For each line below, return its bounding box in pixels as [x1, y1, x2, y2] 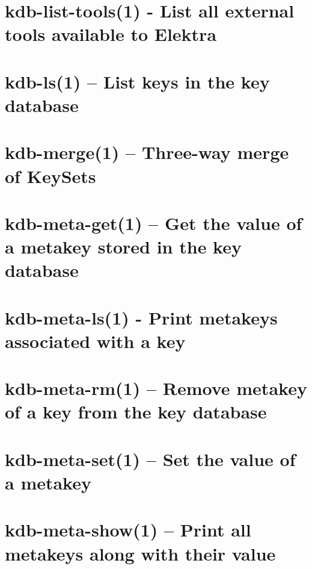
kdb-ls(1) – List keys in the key [5, 69, 270, 93]
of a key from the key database [5, 399, 267, 424]
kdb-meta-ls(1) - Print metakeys [5, 305, 278, 329]
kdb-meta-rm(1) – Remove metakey [5, 376, 307, 400]
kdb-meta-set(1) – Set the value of [5, 446, 296, 471]
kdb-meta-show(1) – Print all [5, 517, 251, 542]
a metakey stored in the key [5, 234, 242, 259]
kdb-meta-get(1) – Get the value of [5, 210, 302, 235]
